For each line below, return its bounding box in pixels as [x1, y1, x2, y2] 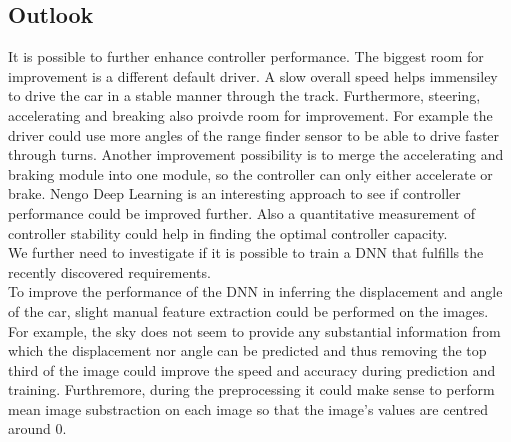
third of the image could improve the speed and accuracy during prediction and [8, 359, 496, 380]
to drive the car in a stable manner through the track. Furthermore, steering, [8, 85, 481, 106]
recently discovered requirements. [8, 261, 211, 282]
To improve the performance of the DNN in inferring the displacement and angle [8, 281, 503, 302]
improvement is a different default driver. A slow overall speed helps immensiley [8, 65, 498, 86]
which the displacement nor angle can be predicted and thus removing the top [8, 340, 487, 361]
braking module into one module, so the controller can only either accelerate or [8, 163, 493, 184]
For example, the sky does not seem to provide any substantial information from [8, 320, 501, 341]
